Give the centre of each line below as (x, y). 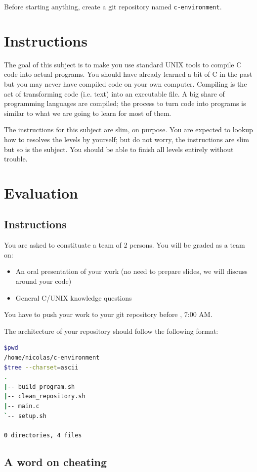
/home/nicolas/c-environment (52, 358)
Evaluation (41, 192)
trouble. (16, 159)
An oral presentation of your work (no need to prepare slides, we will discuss (131, 271)
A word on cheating (55, 461)
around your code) (43, 281)
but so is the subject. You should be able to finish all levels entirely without (119, 149)
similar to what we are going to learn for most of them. (88, 113)
